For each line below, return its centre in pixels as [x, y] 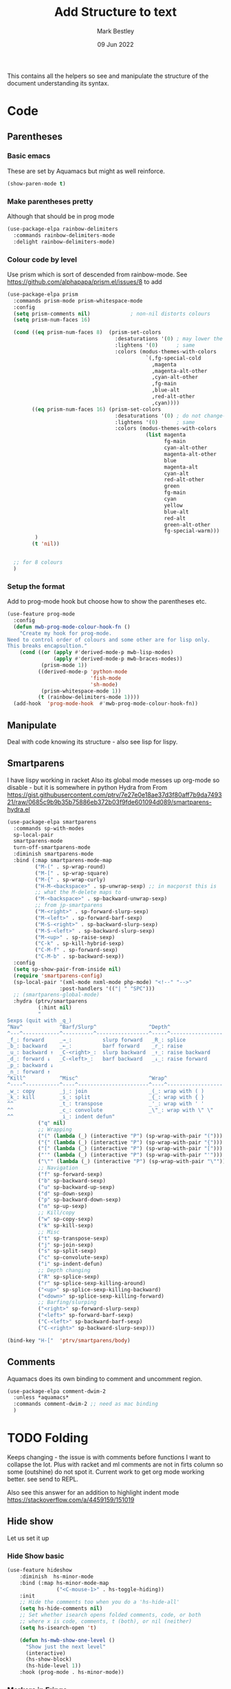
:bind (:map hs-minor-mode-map [64, 1583]
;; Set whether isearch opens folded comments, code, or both [110, 1615]
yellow [174, 505]
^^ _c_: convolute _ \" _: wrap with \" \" [110, 1110]
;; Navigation [58, 1168]
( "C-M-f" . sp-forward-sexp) [76, 950]
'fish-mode [106, 678]
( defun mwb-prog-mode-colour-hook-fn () [72, 627]
